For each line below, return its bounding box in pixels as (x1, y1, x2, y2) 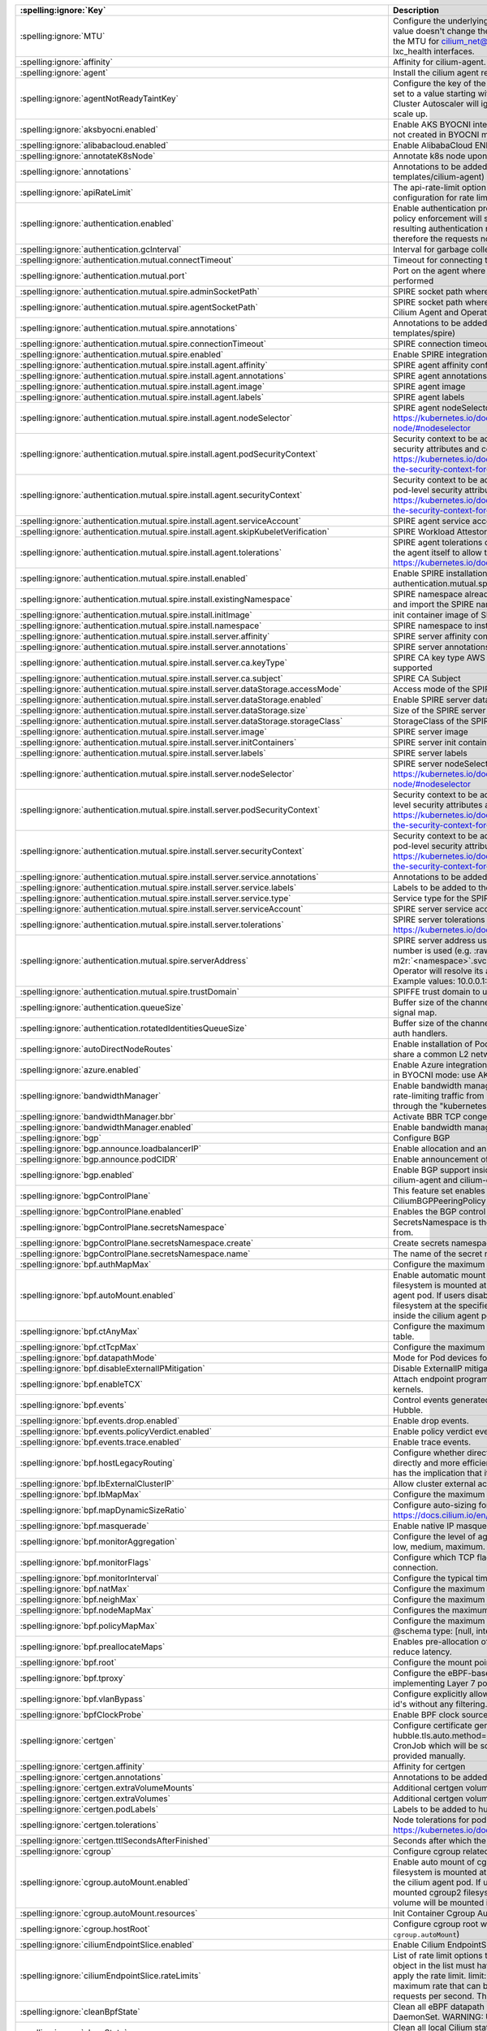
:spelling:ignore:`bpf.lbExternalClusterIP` (19, 1479, 175, 1489)
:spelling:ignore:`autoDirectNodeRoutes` (19, 1044, 174, 1054)
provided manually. (392, 1751, 466, 1761)
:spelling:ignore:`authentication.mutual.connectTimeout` (19, 254, 235, 266)
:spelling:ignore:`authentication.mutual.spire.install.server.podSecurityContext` (19, 804, 321, 816)
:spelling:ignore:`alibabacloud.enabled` (19, 140, 169, 150)
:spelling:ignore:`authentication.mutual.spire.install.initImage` (19, 609, 253, 621)
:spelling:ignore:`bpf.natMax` (19, 1583, 130, 1594)
